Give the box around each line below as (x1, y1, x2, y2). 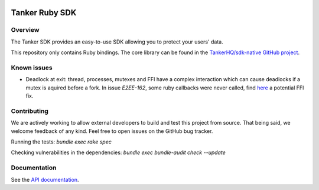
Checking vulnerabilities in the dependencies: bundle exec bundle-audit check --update (11, 149, 226, 156)
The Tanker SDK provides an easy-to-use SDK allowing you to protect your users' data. (11, 38, 224, 45)
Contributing (11, 106, 48, 115)
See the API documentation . (11, 176, 79, 183)
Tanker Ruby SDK (11, 8, 77, 18)
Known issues (11, 64, 53, 72)
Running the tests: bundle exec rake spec (11, 138, 112, 145)
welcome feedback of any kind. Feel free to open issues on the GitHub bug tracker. (11, 127, 213, 135)
